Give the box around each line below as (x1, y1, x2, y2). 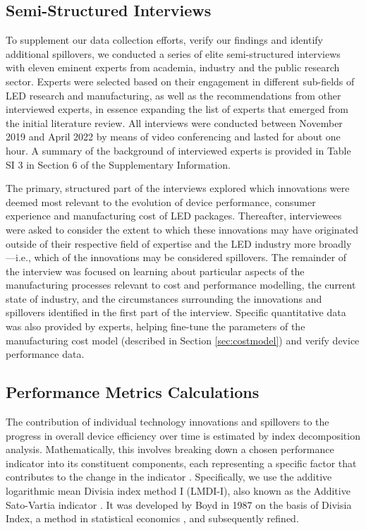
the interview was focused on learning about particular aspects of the (6, 263, 305, 278)
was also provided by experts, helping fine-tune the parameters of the (6, 319, 305, 334)
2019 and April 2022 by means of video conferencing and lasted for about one (6, 129, 341, 144)
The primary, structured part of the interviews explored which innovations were (6, 181, 350, 195)
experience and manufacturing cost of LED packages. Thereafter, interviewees (6, 208, 342, 223)
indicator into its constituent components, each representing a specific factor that (6, 455, 357, 470)
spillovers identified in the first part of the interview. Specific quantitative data (6, 305, 346, 320)
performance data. (6, 347, 85, 361)
